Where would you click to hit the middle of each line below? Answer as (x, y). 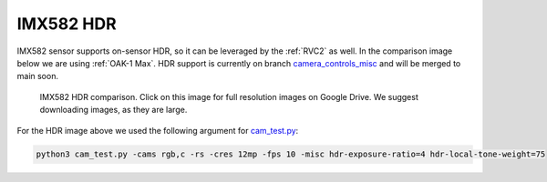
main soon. (38, 76)
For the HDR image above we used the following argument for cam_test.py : (158, 130)
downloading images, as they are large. (114, 110)
